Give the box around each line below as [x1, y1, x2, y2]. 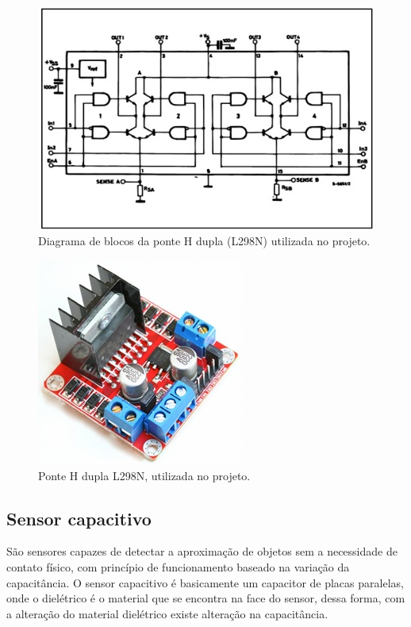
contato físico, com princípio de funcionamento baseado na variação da [6, 559, 350, 575]
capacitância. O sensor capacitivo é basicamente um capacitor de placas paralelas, [6, 574, 404, 590]
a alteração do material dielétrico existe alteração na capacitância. [6, 605, 328, 621]
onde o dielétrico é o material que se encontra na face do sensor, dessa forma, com [6, 590, 405, 606]
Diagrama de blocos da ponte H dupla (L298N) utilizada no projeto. [38, 233, 371, 249]
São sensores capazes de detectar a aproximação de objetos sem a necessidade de [6, 543, 398, 560]
